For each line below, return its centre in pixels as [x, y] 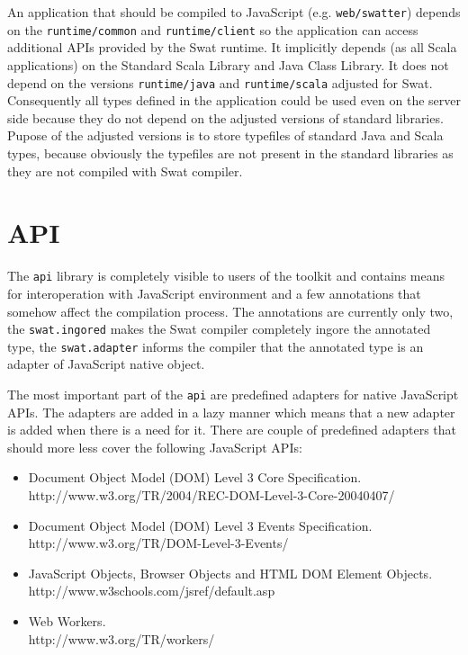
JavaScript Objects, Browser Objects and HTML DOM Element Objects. [230, 573]
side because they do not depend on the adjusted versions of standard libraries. [225, 117]
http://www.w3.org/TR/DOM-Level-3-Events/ [158, 543]
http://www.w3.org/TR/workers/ [121, 638]
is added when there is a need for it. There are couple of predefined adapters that [232, 430]
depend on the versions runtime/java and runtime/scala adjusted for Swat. [220, 82]
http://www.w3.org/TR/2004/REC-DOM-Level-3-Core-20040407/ [211, 495]
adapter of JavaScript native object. [106, 364]
